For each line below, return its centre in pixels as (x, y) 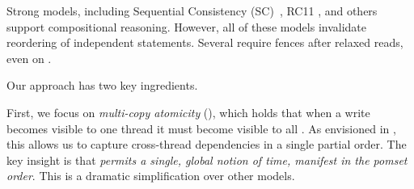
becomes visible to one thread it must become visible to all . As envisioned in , (201, 128)
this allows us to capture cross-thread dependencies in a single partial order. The (207, 144)
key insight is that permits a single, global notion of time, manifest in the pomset (207, 160)
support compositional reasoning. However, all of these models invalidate (187, 26)
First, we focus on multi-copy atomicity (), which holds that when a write (188, 112)
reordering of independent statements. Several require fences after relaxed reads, (205, 42)
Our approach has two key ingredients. (102, 85)
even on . (29, 58)
